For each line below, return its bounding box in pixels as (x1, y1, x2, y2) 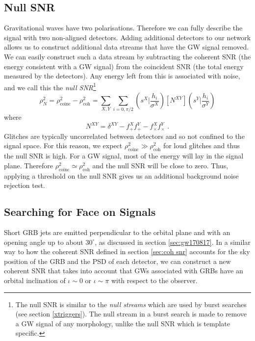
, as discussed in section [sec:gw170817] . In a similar (95, 236, 251, 247)
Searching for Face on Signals (4, 204, 156, 219)
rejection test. (4, 180, 45, 190)
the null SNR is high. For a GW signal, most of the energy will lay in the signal (4, 151, 244, 161)
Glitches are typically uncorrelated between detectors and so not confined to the (4, 131, 245, 141)
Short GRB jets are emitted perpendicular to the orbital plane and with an (4, 227, 230, 237)
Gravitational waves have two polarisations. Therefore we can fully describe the (4, 23, 243, 33)
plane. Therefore (4, 160, 53, 170)
